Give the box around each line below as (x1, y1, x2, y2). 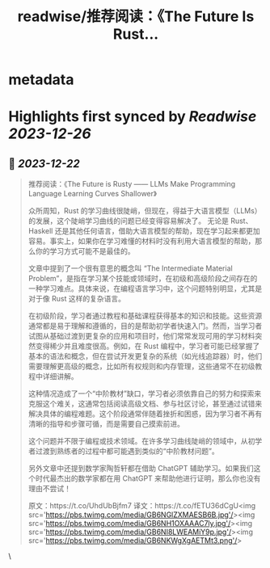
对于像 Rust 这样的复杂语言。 (27, 294, 125, 304)
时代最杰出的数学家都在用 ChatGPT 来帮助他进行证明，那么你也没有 (35, 473, 261, 483)
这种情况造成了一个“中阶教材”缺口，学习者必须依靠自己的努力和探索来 (27, 389, 262, 398)
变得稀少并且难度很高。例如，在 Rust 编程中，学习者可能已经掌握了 (35, 341, 260, 351)
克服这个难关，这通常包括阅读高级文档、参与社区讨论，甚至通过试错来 (27, 399, 263, 409)
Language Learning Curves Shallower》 (27, 189, 158, 199)
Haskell (27, 226, 53, 236)
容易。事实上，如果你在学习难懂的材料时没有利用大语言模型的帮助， (27, 236, 255, 246)
